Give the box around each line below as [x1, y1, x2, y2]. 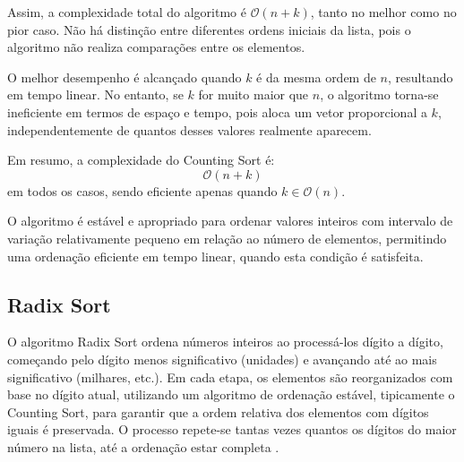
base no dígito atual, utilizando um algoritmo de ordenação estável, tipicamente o [7, 385, 455, 404]
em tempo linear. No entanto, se [7, 85, 184, 104]
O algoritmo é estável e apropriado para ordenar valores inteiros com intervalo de [7, 211, 453, 230]
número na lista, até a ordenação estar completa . [7, 437, 279, 456]
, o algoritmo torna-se [320, 85, 439, 104]
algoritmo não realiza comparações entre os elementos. [7, 38, 305, 56]
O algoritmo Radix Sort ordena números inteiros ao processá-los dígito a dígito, [7, 332, 443, 351]
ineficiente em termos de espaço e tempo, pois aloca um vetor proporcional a [7, 102, 427, 121]
